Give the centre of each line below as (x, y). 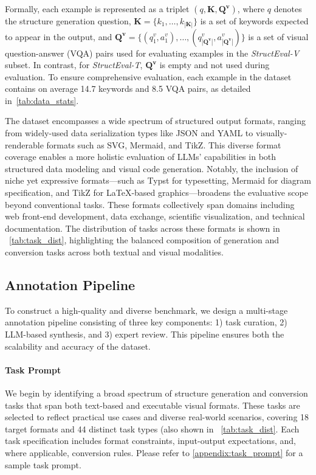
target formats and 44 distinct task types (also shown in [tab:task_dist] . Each (152, 428)
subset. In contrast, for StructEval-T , (74, 65)
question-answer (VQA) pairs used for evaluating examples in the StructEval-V (152, 53)
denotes (288, 9)
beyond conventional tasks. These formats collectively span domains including (150, 204)
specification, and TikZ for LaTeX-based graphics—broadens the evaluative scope (156, 192)
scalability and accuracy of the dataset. (78, 346)
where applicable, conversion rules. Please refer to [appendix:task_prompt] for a (154, 452)
